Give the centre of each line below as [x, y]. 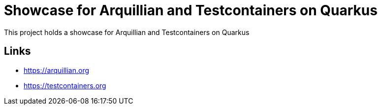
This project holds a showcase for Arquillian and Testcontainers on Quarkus [127, 32]
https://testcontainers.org [65, 85]
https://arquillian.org [57, 70]
